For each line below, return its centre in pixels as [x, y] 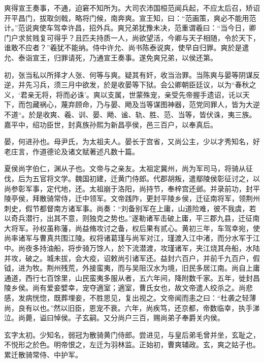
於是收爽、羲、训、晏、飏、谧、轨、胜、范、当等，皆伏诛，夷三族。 [142, 114]
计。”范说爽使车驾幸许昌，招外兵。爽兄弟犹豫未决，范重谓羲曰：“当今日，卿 [130, 28]
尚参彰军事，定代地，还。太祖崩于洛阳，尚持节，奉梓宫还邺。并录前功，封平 [132, 188]
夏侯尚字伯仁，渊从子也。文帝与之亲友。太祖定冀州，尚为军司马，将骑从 [125, 168]
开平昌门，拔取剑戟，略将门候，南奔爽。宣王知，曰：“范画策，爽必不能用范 [130, 18]
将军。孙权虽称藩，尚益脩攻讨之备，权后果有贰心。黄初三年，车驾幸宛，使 [135, 228]
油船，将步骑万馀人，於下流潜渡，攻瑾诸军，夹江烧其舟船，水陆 [153, 248]
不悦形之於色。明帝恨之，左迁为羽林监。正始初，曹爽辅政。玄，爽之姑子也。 [132, 344]
